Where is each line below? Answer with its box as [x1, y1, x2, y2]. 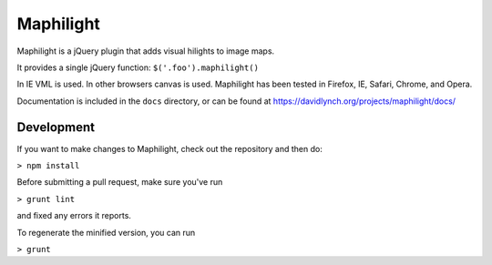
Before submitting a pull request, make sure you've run [16, 177, 223, 188]
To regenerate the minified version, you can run [16, 227, 196, 238]
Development [16, 119, 96, 135]
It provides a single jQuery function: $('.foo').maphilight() [16, 62, 260, 73]
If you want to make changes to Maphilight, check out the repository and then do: [16, 143, 323, 154]
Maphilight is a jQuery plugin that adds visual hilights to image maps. [16, 46, 275, 56]
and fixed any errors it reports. [16, 210, 132, 221]
